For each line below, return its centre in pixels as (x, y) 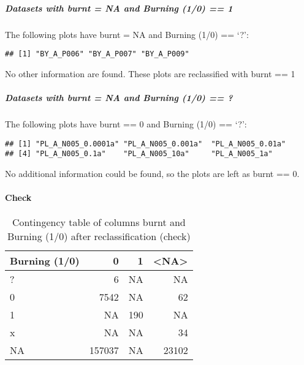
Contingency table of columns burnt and (99, 222)
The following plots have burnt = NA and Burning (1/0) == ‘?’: (127, 34)
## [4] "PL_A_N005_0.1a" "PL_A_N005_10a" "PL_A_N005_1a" (139, 154)
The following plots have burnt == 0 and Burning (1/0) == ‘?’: (126, 123)
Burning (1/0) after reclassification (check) (99, 236)
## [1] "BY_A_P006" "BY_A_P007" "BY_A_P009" (97, 54)
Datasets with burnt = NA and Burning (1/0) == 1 (119, 8)
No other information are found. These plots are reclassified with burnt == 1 (150, 73)
